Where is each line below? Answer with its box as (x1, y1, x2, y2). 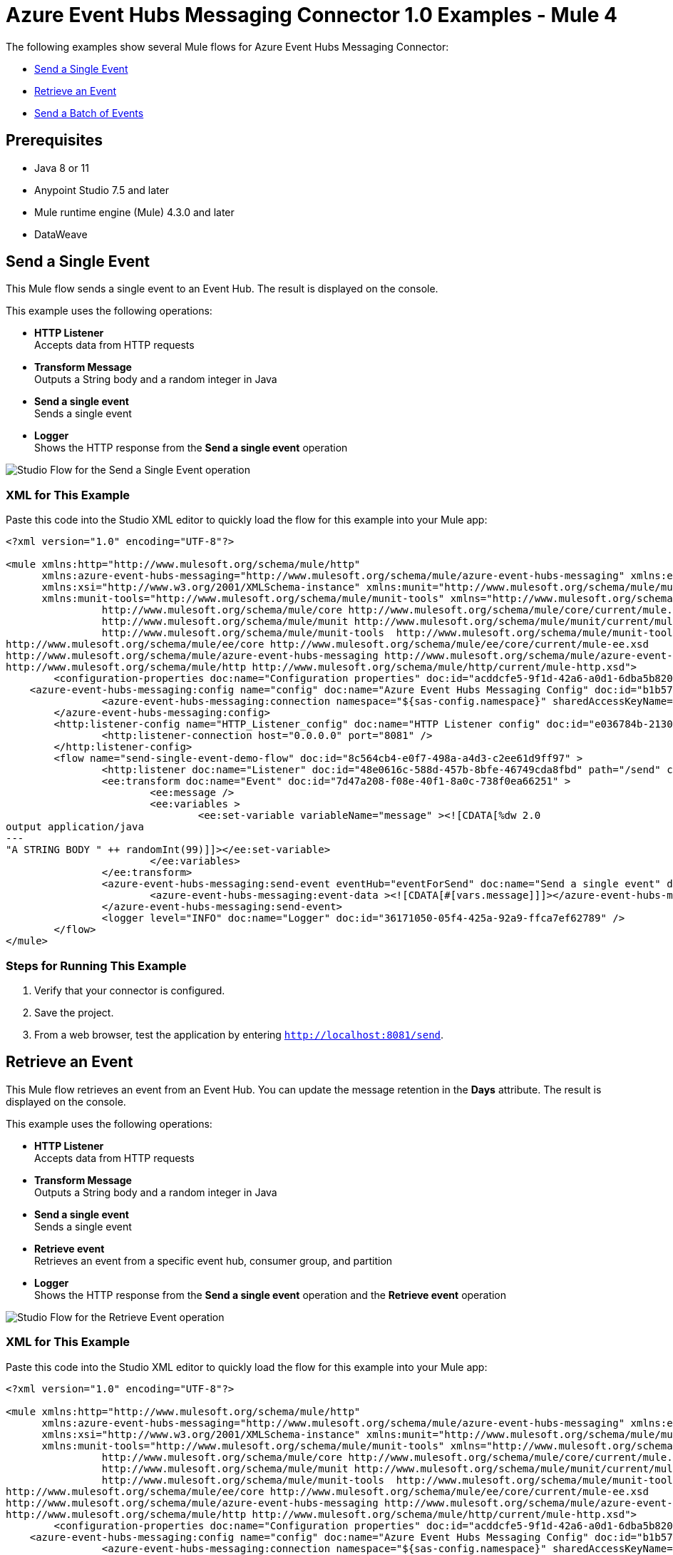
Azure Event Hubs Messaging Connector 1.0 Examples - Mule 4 (6, 3, 617, 27)
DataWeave (34, 228, 88, 240)
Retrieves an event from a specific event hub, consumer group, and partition (34, 1254, 393, 1267)
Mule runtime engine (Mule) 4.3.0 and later (34, 205, 235, 218)
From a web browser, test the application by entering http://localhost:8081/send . (34, 1028, 444, 1041)
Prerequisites (6, 131, 103, 150)
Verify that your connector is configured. (34, 984, 225, 996)
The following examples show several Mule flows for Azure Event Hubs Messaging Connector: (6, 40, 449, 53)
